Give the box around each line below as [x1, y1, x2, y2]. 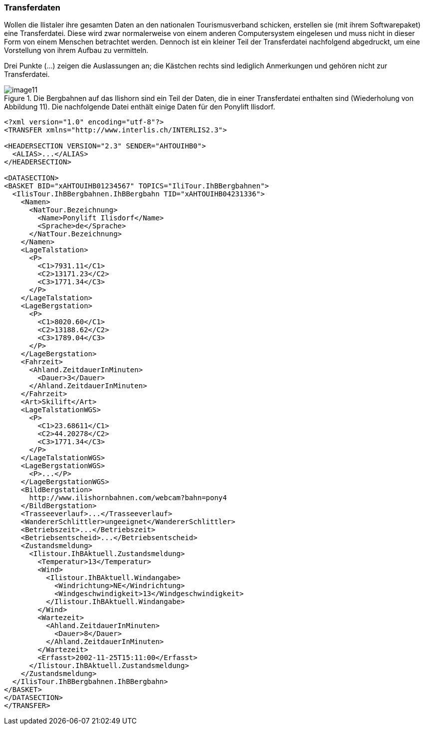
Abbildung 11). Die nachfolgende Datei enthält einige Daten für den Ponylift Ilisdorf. [4, 102, 275, 111]
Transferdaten [4, 2, 61, 12]
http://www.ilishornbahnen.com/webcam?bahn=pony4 [29, 494, 227, 502]
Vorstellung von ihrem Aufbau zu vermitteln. [4, 46, 149, 55]
